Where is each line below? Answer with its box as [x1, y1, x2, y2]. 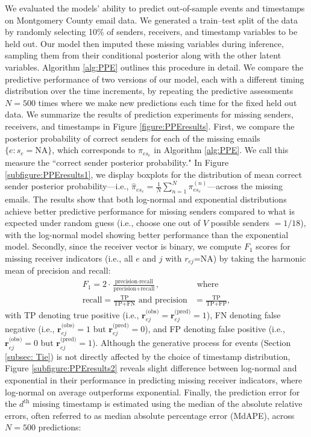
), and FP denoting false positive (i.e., [145, 322, 285, 335]
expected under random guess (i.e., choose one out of [5, 216, 201, 229]
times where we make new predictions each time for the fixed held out [38, 96, 297, 108]
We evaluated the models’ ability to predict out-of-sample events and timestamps [5, 2, 305, 14]
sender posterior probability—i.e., [5, 180, 129, 192]
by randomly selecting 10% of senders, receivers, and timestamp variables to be [5, 25, 298, 38]
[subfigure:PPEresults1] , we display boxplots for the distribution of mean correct [5, 168, 302, 180]
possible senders [210, 216, 269, 229]
